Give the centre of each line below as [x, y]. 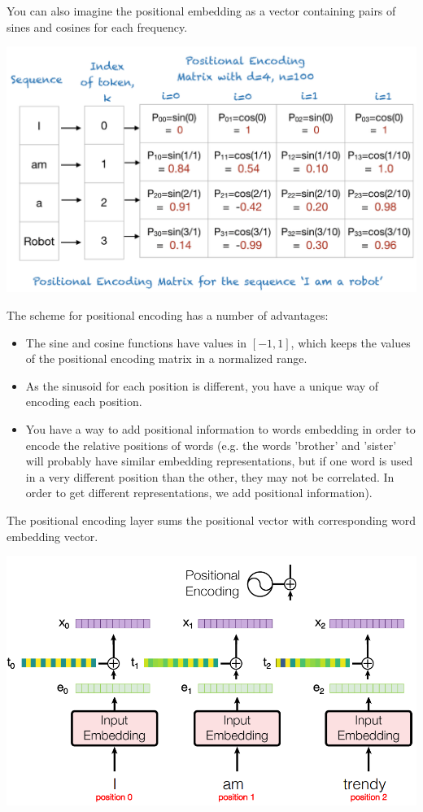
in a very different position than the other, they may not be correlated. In [210, 476]
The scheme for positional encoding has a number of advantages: [168, 314]
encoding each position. [84, 402]
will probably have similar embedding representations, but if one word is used [219, 461]
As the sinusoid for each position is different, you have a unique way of [202, 385]
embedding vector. [52, 536]
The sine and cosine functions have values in [136, 342]
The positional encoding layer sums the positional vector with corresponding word [211, 520]
